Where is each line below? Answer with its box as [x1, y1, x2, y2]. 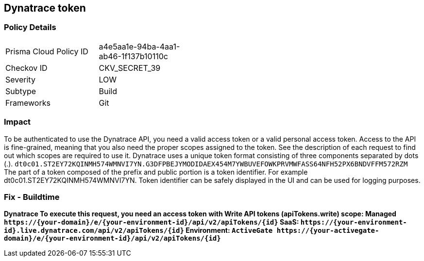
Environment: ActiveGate [186, 226, 273, 235]
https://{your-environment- [300, 218, 407, 227]
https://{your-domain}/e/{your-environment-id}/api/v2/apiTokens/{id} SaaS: [4, 218, 299, 227]
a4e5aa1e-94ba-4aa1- [99, 41, 180, 51]
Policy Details [4, 22, 56, 33]
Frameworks [5, 98, 51, 108]
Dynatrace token [4, 2, 86, 14]
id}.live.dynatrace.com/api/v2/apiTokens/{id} [4, 227, 184, 235]
